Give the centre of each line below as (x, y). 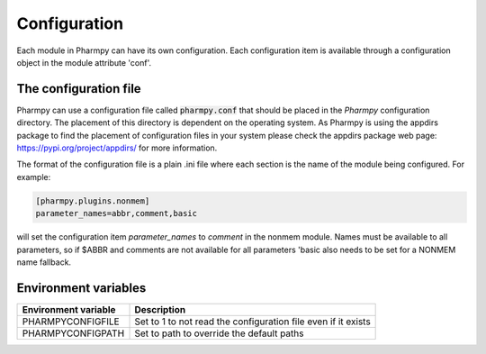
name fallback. (44, 262)
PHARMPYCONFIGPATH (73, 333)
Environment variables (81, 288)
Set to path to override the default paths (219, 333)
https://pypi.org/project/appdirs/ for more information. (117, 148)
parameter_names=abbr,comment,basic (117, 213)
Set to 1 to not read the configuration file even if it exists (252, 322)
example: (34, 177)
